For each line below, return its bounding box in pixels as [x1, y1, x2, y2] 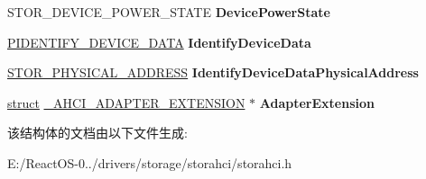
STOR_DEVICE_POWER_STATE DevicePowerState [7, 3, 330, 21]
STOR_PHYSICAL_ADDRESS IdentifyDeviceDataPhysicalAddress [7, 63, 419, 82]
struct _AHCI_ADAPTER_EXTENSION [7, 93, 245, 112]
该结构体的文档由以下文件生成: [7, 123, 188, 142]
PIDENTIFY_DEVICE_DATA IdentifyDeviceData [7, 32, 311, 51]
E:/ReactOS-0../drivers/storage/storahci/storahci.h [7, 153, 292, 172]
